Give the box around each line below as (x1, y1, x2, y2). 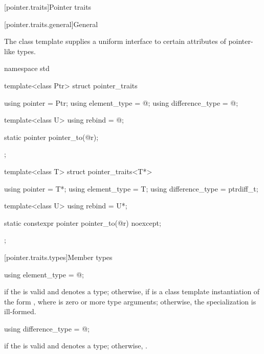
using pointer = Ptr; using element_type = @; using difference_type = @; (4, 97, 238, 108)
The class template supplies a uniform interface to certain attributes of (4, 36, 226, 46)
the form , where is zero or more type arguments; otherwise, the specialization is (4, 296, 256, 306)
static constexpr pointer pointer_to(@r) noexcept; (4, 217, 161, 228)
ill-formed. (4, 306, 36, 317)
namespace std (4, 63, 50, 74)
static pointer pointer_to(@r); (4, 131, 99, 142)
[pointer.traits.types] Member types (4, 251, 113, 262)
